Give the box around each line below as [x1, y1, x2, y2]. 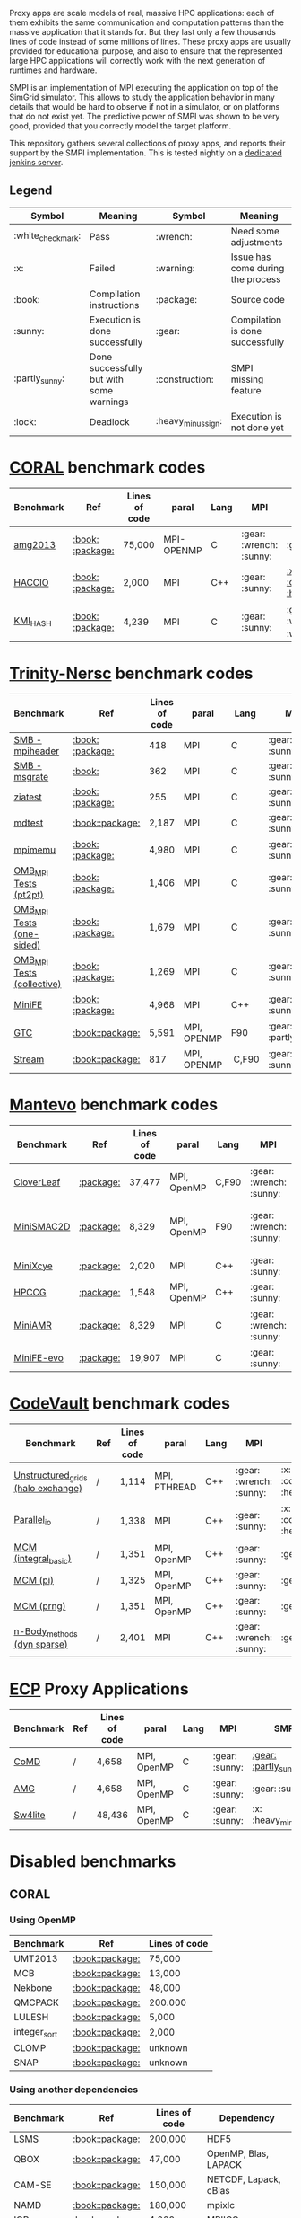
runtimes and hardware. [9, 65, 98, 75]
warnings [89, 395, 129, 408]
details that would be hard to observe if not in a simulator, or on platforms [9, 102, 280, 111]
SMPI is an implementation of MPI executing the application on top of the [9, 83, 279, 93]
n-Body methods [13, 1625, 78, 1639]
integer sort [13, 2025, 58, 2039]
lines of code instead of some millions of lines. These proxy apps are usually [9, 36, 291, 47]
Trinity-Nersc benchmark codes [9, 664, 254, 684]
